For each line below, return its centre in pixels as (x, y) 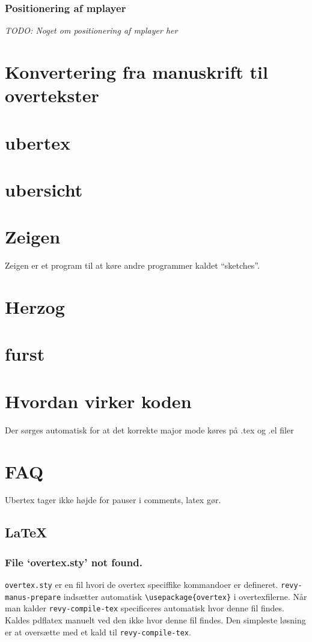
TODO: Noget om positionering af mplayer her (91, 30)
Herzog (35, 307)
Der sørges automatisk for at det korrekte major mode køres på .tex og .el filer (149, 430)
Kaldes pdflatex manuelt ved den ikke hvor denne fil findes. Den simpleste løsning (155, 620)
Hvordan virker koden (98, 401)
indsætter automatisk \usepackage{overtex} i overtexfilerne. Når (185, 596)
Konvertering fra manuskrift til (136, 72)
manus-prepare (33, 597)
